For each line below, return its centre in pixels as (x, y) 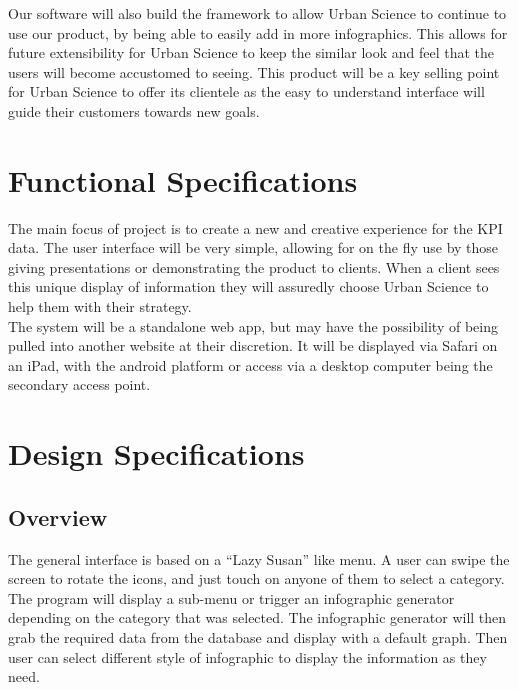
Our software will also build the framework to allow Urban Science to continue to (257, 13)
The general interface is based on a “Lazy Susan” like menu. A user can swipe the (259, 558)
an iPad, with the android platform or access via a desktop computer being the (250, 364)
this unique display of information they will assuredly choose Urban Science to (248, 286)
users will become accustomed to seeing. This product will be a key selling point (254, 71)
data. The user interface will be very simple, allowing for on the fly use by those (253, 247)
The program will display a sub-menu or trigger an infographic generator (231, 597)
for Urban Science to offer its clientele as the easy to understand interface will (246, 91)
